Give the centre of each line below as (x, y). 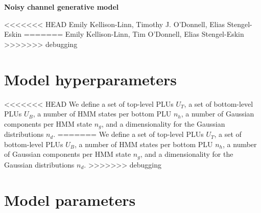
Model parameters (70, 199)
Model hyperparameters (90, 79)
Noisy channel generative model (62, 7)
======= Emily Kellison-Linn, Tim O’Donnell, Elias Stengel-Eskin (134, 34)
